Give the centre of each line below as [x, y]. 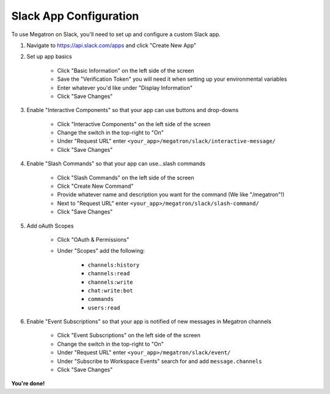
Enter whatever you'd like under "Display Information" [125, 87]
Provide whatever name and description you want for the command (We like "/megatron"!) [171, 195]
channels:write [111, 282]
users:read [104, 308]
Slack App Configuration [75, 16]
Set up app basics [50, 57]
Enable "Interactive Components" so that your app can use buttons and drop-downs [133, 110]
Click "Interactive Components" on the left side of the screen [134, 124]
